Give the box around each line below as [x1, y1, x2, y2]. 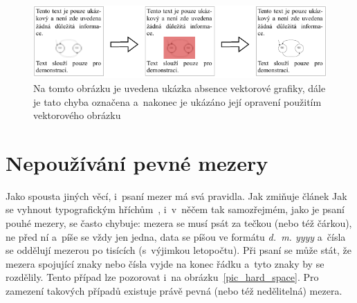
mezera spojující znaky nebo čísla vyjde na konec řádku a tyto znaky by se [6, 256, 324, 270]
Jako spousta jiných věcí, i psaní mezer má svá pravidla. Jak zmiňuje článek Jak [6, 188, 347, 203]
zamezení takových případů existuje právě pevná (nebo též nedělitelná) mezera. [6, 283, 342, 297]
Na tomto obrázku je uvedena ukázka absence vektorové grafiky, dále [33, 80, 326, 95]
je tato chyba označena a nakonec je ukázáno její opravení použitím [33, 94, 322, 109]
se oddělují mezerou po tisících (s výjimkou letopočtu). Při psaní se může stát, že [6, 243, 352, 257]
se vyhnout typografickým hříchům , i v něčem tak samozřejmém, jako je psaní [6, 202, 345, 217]
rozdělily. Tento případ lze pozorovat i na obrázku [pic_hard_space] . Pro [6, 270, 319, 284]
